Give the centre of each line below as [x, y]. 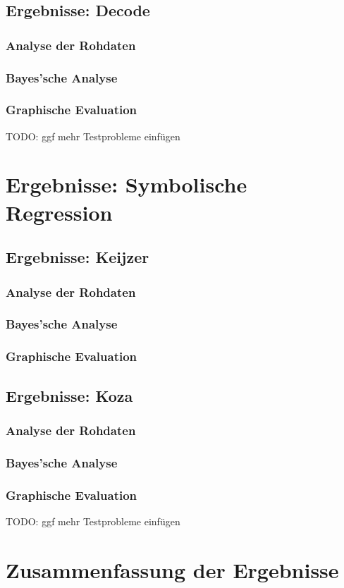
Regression [59, 212]
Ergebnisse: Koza [69, 395]
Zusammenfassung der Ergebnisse [172, 569]
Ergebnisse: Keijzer [78, 257]
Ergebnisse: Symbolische [127, 184]
